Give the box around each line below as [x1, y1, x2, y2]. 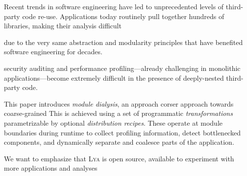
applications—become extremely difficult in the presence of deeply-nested [4, 72, 224, 83]
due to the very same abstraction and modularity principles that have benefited [4, 37, 243, 47]
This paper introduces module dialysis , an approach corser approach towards [4, 98, 234, 109]
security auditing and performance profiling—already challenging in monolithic [4, 63, 241, 73]
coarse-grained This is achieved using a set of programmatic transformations [4, 108, 233, 118]
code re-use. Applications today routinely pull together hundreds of [22, 11, 224, 21]
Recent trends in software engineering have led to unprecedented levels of [4, 1, 224, 11]
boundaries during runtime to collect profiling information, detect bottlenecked [4, 127, 241, 137]
